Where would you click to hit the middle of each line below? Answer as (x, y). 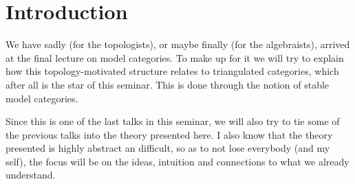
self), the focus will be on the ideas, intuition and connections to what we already (177, 161)
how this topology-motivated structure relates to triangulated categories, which (172, 71)
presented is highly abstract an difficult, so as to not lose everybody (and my (168, 148)
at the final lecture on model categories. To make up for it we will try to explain (175, 57)
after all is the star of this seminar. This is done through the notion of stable (168, 84)
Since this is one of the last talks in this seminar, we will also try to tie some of (173, 121)
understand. (31, 175)
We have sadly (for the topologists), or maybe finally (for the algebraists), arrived (178, 44)
